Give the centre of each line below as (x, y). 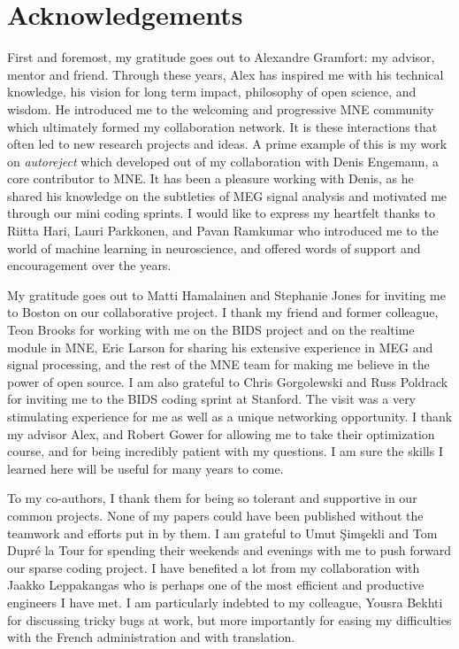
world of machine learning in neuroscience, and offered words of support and (214, 247)
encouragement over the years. (89, 265)
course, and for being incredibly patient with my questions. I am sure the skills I (225, 451)
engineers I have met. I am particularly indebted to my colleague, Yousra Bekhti (225, 602)
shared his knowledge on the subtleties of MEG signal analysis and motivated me (227, 195)
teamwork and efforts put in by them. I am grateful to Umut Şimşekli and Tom (222, 533)
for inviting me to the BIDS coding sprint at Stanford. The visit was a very (212, 399)
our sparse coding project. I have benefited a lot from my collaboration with (214, 567)
